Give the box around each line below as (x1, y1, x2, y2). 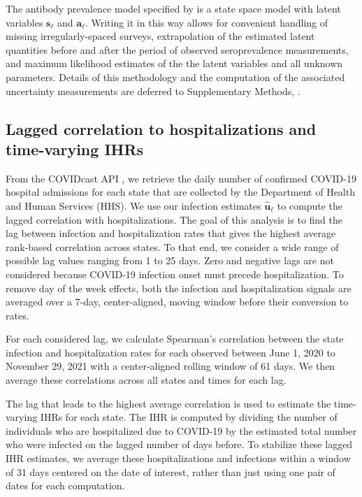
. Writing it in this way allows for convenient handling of (85, 15, 328, 29)
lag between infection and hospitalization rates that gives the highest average (6, 226, 336, 240)
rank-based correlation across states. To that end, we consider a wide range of (6, 239, 339, 254)
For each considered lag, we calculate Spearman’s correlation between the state (6, 331, 344, 346)
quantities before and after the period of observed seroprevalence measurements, (6, 42, 349, 57)
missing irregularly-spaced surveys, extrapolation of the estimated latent (6, 29, 315, 43)
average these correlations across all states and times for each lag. (6, 373, 287, 387)
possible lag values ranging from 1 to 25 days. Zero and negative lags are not (6, 253, 334, 268)
